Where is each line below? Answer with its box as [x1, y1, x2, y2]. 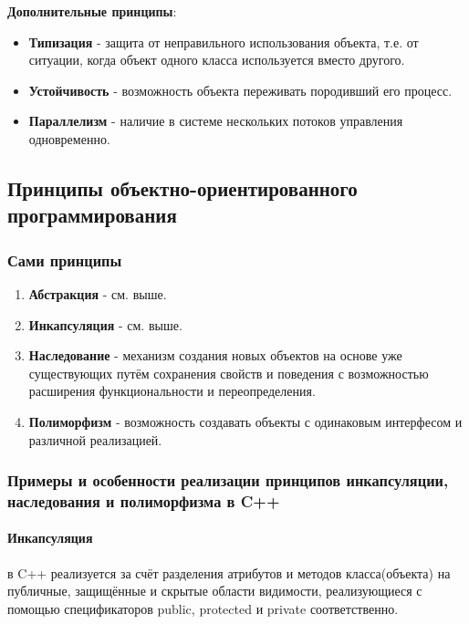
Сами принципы [7, 248, 122, 271]
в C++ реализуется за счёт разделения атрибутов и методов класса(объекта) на [7, 563, 451, 582]
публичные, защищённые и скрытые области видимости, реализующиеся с [7, 581, 422, 600]
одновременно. [28, 129, 110, 148]
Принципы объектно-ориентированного [7, 173, 358, 202]
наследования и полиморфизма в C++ [7, 489, 280, 512]
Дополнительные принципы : [7, 2, 177, 20]
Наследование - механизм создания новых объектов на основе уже [28, 346, 402, 365]
